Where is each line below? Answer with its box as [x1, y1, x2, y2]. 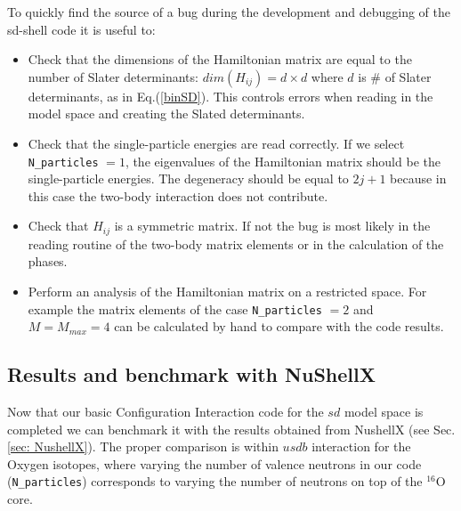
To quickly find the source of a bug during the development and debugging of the [7, 3, 450, 20]
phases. [28, 252, 68, 271]
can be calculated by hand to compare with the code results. [114, 317, 444, 336]
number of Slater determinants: [28, 67, 198, 85]
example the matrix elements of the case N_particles [28, 299, 322, 318]
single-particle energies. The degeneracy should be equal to [28, 169, 349, 188]
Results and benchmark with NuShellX [7, 361, 376, 388]
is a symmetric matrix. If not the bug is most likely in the [114, 216, 431, 235]
